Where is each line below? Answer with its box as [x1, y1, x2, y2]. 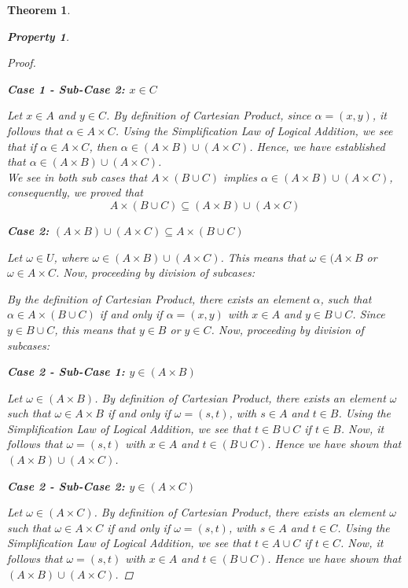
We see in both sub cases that [7, 168, 148, 185]
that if [7, 138, 37, 154]
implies [222, 168, 257, 185]
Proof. [7, 54, 36, 71]
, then [89, 138, 117, 154]
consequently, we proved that [7, 184, 143, 200]
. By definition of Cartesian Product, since [105, 107, 311, 123]
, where [53, 248, 89, 265]
